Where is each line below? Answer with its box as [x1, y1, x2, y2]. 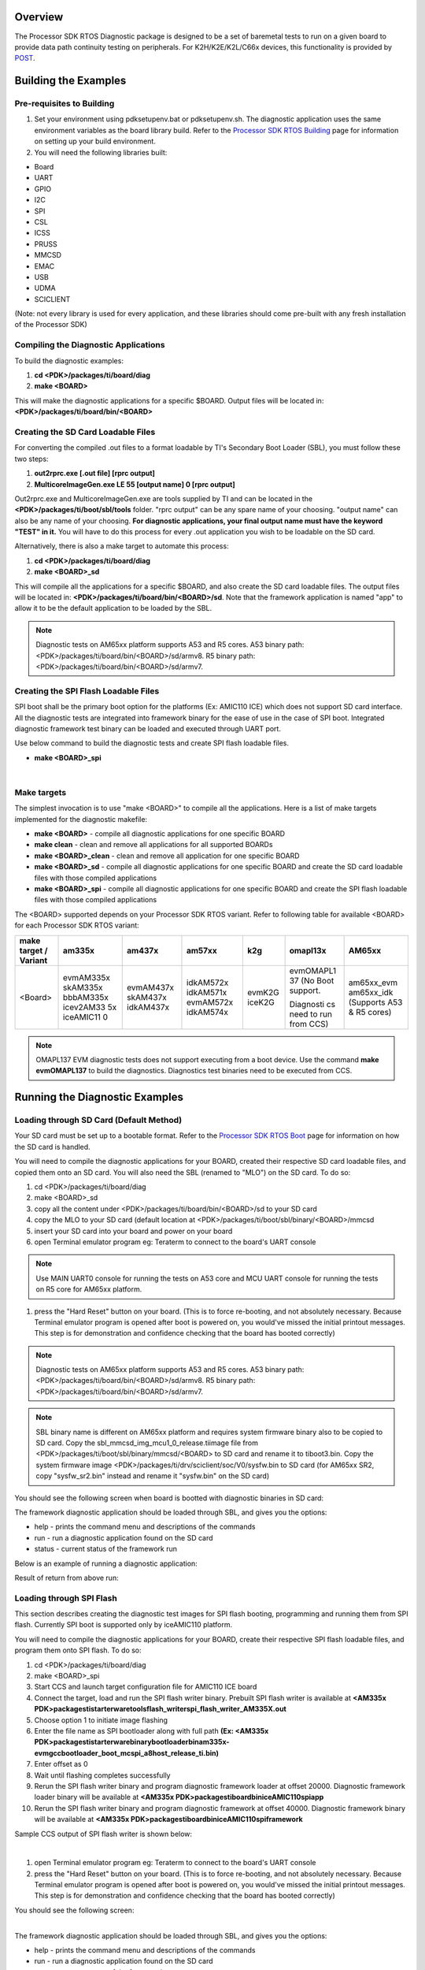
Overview [14, 10, 64, 24]
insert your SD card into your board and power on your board [34, 1226, 233, 1236]
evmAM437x [127, 982, 175, 993]
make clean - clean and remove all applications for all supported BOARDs [34, 840, 273, 849]
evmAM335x [63, 972, 110, 983]
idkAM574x [186, 1006, 228, 1017]
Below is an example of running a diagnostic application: [14, 1559, 198, 1568]
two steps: [14, 454, 49, 463]
